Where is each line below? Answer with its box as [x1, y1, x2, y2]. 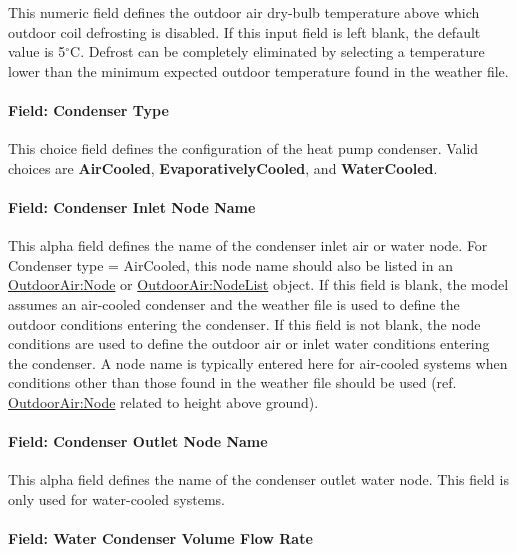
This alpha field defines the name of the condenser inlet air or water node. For [8, 235, 488, 256]
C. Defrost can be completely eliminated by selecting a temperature [70, 41, 485, 62]
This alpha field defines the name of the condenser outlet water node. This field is [8, 469, 509, 490]
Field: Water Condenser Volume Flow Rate [8, 528, 313, 549]
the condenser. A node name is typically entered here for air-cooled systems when [8, 352, 508, 373]
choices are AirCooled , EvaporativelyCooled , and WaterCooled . [8, 157, 438, 178]
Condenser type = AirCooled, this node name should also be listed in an [8, 254, 453, 275]
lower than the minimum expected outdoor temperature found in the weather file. [8, 60, 509, 81]
